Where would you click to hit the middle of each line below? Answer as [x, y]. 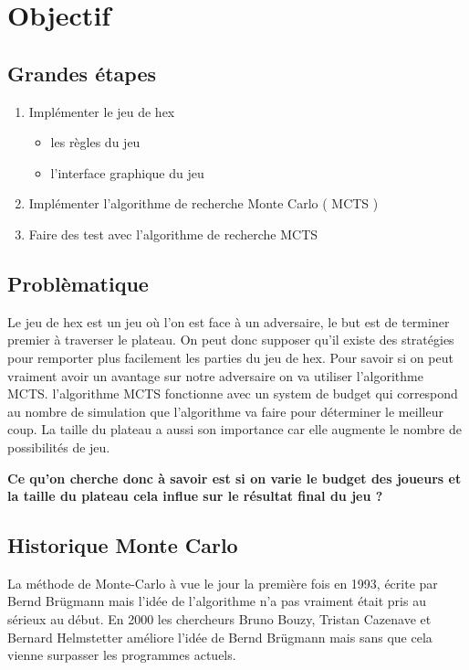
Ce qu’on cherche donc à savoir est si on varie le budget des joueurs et [234, 478]
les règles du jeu [95, 142]
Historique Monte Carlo [123, 545]
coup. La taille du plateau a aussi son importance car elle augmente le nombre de [234, 429]
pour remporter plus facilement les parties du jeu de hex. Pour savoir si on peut [230, 357]
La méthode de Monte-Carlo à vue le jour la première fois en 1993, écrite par [223, 583]
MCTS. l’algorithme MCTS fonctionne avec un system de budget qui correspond [233, 393]
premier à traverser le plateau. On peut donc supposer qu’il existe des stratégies [231, 340]
